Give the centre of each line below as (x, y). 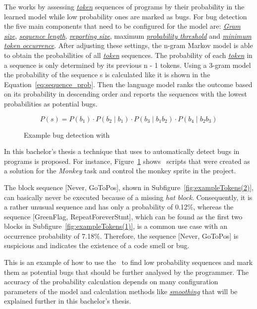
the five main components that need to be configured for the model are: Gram (122, 26)
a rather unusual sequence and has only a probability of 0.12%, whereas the (119, 207)
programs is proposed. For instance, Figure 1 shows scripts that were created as (127, 161)
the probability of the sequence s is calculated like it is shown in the (107, 75)
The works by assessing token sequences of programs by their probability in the (124, 6)
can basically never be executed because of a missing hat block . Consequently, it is (128, 197)
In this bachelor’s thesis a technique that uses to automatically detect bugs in (122, 151)
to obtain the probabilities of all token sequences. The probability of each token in (128, 55)
